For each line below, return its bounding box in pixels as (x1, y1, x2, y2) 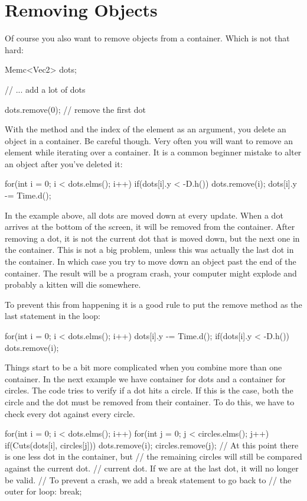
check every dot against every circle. (5, 407, 135, 419)
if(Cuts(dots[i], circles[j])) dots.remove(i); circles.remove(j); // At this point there (5, 438, 299, 451)
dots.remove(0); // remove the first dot (5, 103, 146, 115)
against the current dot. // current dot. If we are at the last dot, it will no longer (5, 461, 299, 474)
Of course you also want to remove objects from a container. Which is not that (5, 32, 290, 44)
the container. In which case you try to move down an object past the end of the (5, 255, 296, 268)
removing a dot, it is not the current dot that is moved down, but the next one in (5, 232, 300, 244)
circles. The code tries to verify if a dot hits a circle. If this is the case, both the (5, 384, 293, 396)
